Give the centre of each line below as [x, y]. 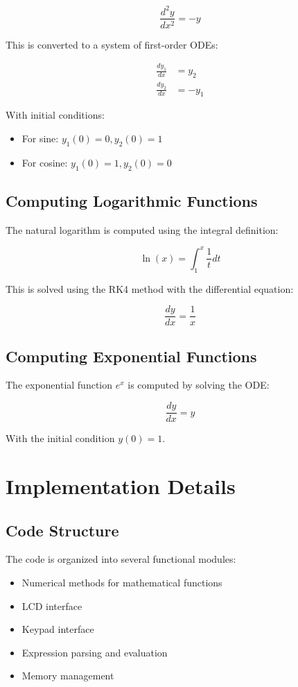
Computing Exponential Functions [131, 356]
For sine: [40, 138]
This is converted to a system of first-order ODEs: [112, 44]
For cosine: [45, 162]
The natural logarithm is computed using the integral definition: [142, 229]
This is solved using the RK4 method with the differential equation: [150, 288]
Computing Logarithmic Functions [132, 200]
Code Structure [62, 530]
